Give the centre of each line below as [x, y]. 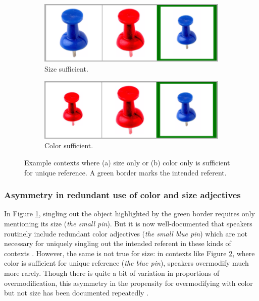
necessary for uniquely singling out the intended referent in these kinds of [118, 243]
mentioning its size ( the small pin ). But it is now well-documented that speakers [128, 224]
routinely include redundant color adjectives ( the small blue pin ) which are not [126, 233]
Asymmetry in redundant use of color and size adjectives [122, 195]
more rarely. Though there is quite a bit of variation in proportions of [112, 273]
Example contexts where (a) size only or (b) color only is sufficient [127, 163]
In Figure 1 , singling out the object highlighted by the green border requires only [129, 214]
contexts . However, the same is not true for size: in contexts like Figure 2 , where [129, 253]
